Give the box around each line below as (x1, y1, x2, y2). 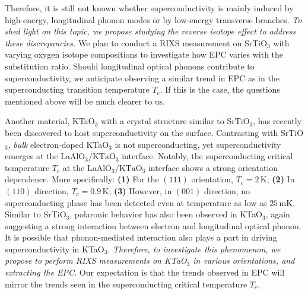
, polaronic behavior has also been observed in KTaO (69, 208, 262, 220)
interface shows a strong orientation (148, 161, 278, 173)
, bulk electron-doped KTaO (8, 138, 109, 150)
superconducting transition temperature (5, 83, 150, 96)
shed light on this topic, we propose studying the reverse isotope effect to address (5, 25, 296, 37)
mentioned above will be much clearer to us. (5, 94, 166, 107)
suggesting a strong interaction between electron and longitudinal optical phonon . (5, 219, 301, 232)
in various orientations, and (193, 254, 295, 267)
